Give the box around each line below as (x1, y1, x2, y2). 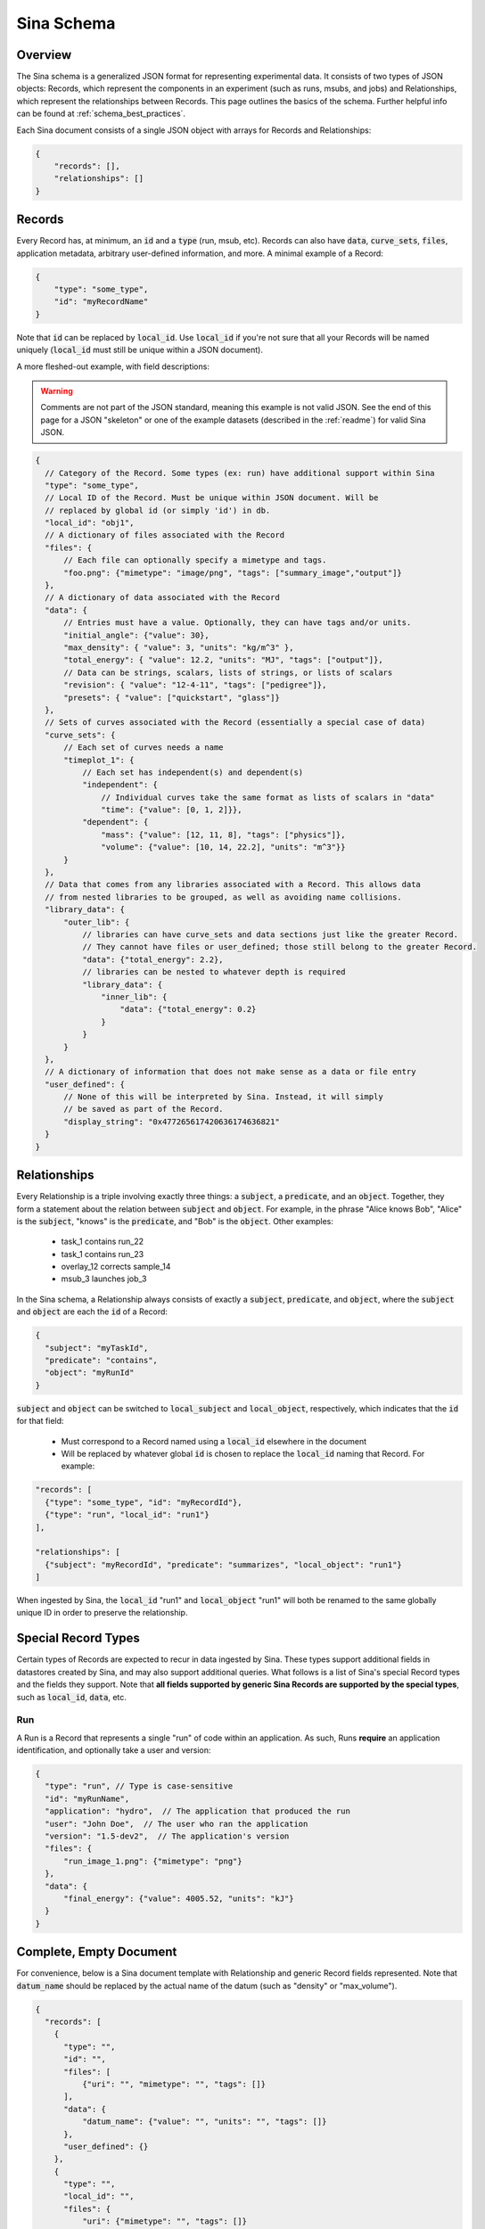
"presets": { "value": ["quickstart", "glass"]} (63, 692, 280, 703)
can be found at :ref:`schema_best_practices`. (16, 108, 186, 119)
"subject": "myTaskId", (45, 1343, 149, 1353)
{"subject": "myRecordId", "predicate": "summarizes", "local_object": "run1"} (45, 1559, 403, 1569)
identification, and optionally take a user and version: (16, 1745, 211, 1756)
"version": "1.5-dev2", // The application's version (45, 1830, 290, 1841)
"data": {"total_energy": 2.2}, (81, 954, 224, 965)
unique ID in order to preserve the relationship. (16, 1608, 188, 1618)
